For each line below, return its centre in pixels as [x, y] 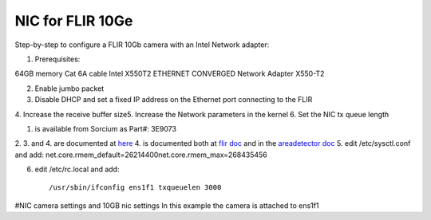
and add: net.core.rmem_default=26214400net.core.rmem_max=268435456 [141, 155]
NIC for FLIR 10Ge [74, 21]
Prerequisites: [57, 59]
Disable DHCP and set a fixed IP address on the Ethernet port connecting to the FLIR [174, 100]
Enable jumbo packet [69, 88]
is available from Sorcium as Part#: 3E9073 [106, 128]
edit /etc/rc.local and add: [77, 169]
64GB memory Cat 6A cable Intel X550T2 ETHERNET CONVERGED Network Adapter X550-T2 [170, 74]
